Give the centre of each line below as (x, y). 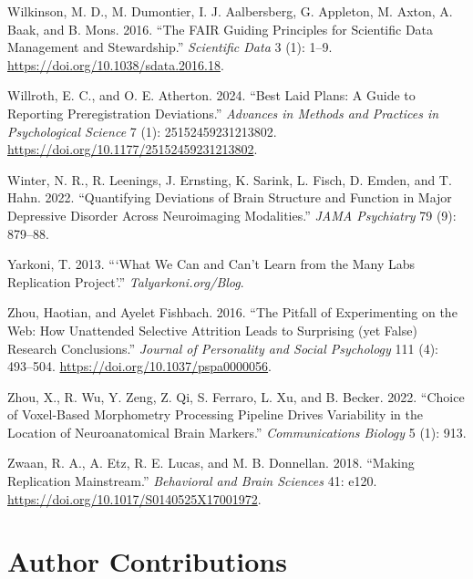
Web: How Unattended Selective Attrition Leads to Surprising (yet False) (212, 330)
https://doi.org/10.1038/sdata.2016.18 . (116, 64)
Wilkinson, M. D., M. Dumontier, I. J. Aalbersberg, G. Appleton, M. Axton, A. (230, 11)
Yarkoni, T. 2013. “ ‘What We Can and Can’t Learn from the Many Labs (211, 264)
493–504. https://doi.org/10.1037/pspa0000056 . (139, 366)
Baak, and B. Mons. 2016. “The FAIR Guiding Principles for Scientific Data (221, 29)
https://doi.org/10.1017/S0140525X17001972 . (134, 498)
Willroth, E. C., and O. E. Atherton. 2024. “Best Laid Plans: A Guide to (211, 95)
